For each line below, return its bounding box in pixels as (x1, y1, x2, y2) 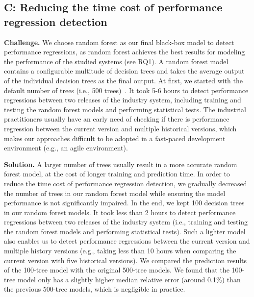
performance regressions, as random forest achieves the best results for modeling (4, 47, 245, 57)
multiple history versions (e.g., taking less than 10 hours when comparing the (4, 246, 236, 256)
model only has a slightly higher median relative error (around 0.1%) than (18, 274, 241, 284)
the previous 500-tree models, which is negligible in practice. (4, 284, 185, 294)
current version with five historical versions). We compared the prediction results (4, 255, 247, 265)
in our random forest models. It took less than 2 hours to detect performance (4, 207, 236, 217)
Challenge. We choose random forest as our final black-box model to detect (4, 37, 234, 47)
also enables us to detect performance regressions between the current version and (4, 236, 250, 246)
